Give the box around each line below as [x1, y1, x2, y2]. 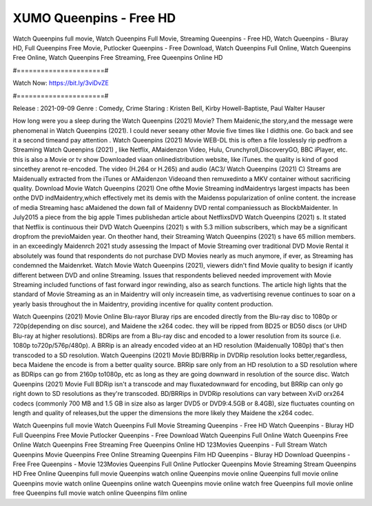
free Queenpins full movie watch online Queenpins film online [12, 489, 187, 497]
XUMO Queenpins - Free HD [12, 10, 176, 25]
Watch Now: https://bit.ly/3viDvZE [12, 79, 110, 87]
